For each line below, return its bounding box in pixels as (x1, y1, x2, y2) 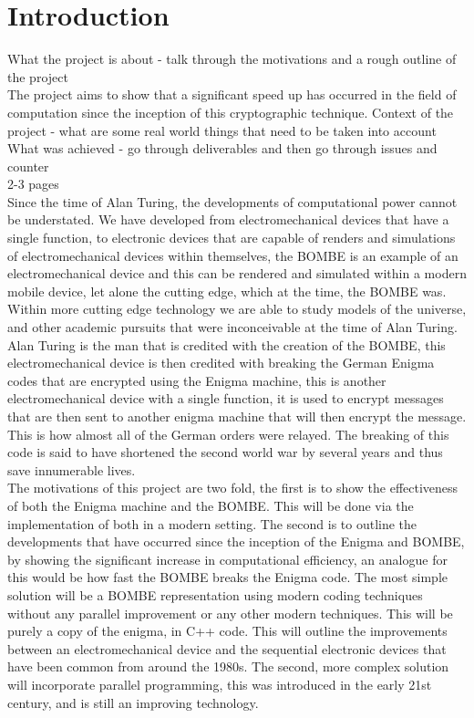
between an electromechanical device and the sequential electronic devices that (7, 639, 447, 658)
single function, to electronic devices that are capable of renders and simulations (7, 228, 456, 247)
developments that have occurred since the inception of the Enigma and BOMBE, (7, 532, 465, 551)
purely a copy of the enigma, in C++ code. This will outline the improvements (7, 621, 448, 640)
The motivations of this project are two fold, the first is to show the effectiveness (7, 478, 459, 497)
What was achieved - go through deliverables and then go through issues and (7, 139, 438, 158)
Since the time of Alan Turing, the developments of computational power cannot (7, 192, 458, 211)
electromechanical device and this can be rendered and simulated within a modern (7, 264, 467, 283)
